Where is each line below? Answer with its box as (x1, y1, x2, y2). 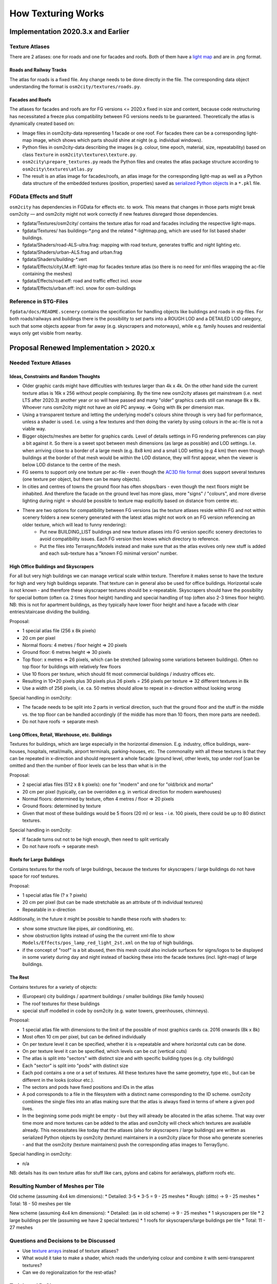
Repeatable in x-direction (22, 907, 76, 913)
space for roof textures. (9, 873, 60, 879)
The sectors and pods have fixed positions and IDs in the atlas (22, 1084, 154, 1090)
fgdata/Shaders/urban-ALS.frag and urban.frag (22, 249, 123, 255)
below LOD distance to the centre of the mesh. (22, 462, 121, 468)
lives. (22, 1106, 33, 1112)
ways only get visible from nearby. (9, 330, 82, 336)
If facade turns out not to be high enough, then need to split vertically (22, 836, 169, 842)
